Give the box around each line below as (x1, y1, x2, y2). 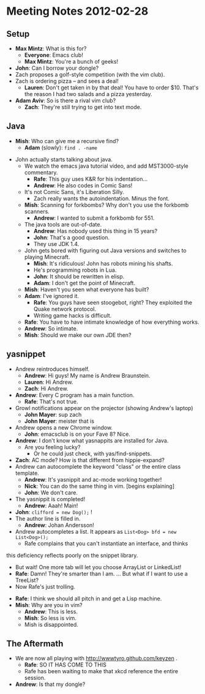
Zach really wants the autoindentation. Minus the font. (33, 195, 170, 202)
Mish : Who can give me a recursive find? (15, 137, 119, 144)
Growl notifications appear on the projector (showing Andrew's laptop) (15, 404, 194, 411)
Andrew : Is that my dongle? (15, 681, 86, 688)
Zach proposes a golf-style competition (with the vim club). (15, 71, 165, 78)
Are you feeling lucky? (24, 443, 81, 450)
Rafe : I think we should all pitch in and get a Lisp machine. (15, 595, 162, 602)
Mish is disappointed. (24, 621, 78, 628)
